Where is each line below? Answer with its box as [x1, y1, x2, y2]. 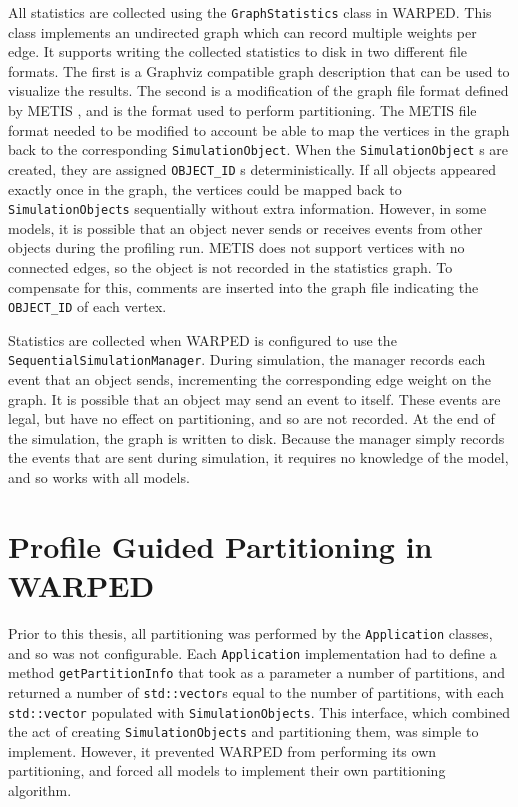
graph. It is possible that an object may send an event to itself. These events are [8, 388, 501, 409]
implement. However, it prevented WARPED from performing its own [8, 740, 437, 761]
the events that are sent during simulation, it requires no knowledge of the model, [8, 447, 509, 468]
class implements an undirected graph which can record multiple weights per [8, 21, 477, 42]
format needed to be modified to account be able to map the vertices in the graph [8, 119, 510, 140]
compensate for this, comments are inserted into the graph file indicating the [8, 276, 479, 297]
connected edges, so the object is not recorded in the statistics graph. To [8, 256, 453, 277]
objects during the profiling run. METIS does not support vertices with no [8, 237, 465, 258]
